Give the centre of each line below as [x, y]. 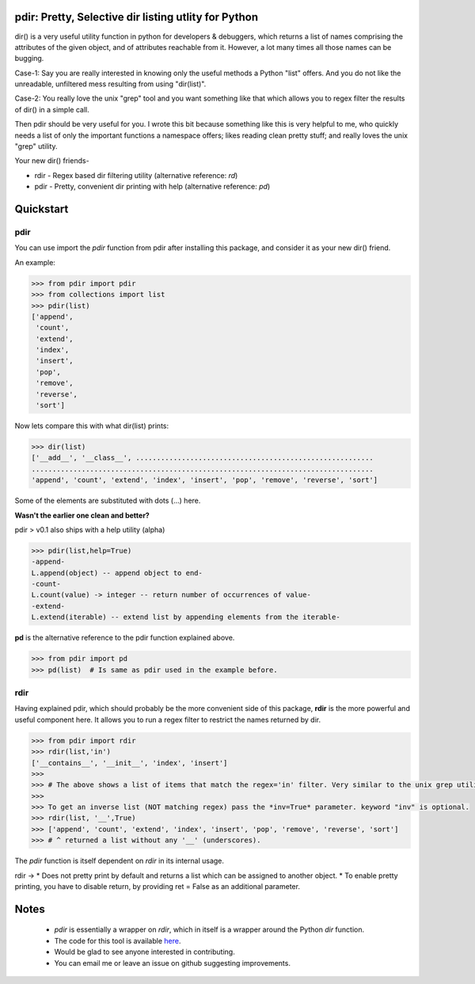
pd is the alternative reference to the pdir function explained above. [125, 638]
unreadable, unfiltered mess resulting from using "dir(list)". [110, 84]
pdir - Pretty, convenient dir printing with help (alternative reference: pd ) [152, 187]
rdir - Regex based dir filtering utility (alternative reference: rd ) [136, 175]
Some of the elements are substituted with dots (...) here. [108, 501]
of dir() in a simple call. [52, 109]
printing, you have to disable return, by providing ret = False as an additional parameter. [158, 887]
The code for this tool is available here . [118, 940]
